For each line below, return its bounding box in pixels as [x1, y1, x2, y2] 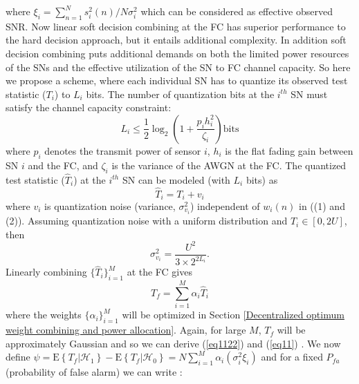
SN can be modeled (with [122, 172, 230, 186]
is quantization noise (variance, [44, 199, 176, 213]
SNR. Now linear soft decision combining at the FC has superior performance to [6, 19, 346, 33]
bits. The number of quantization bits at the [86, 86, 275, 101]
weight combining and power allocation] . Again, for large [6, 323, 246, 337]
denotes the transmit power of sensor [44, 143, 201, 157]
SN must [291, 86, 328, 101]
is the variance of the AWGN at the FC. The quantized [111, 157, 347, 172]
